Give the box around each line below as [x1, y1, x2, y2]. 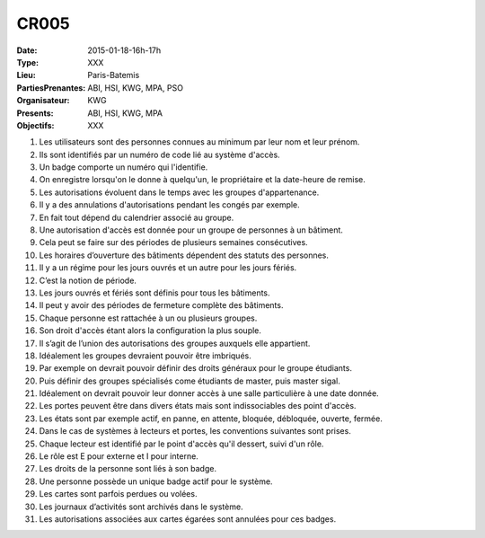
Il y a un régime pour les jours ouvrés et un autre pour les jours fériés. [39, 262, 297, 273]
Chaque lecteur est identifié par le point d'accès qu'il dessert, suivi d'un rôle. [39, 438, 324, 449]
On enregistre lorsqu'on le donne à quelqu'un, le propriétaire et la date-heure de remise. [39, 174, 366, 185]
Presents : [16, 108, 54, 119]
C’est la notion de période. [39, 275, 137, 286]
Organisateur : [16, 95, 71, 106]
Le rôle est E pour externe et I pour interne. [39, 451, 199, 462]
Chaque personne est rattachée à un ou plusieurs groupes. [39, 313, 258, 323]
